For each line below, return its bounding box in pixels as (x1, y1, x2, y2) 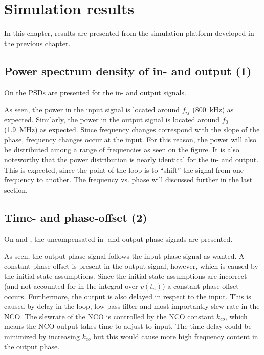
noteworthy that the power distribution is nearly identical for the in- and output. (4, 154, 259, 165)
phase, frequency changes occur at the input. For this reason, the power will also (4, 134, 257, 144)
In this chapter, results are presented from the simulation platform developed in (4, 28, 254, 38)
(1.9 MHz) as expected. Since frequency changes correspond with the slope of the (4, 124, 260, 135)
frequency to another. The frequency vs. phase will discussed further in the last (4, 174, 253, 185)
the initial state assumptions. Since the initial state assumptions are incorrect (4, 270, 247, 281)
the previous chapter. (4, 37, 71, 48)
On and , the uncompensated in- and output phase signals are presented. (4, 233, 233, 244)
